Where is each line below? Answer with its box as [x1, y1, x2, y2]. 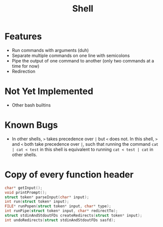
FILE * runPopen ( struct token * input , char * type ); [4, 204, 111, 209]
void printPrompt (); [4, 190, 48, 195]
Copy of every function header [4, 169, 134, 180]
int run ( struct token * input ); [4, 199, 69, 204]
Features [4, 31, 42, 42]
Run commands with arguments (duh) [11, 47, 89, 53]
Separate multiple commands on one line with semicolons [11, 53, 130, 58]
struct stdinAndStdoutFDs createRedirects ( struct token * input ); [4, 213, 142, 218]
